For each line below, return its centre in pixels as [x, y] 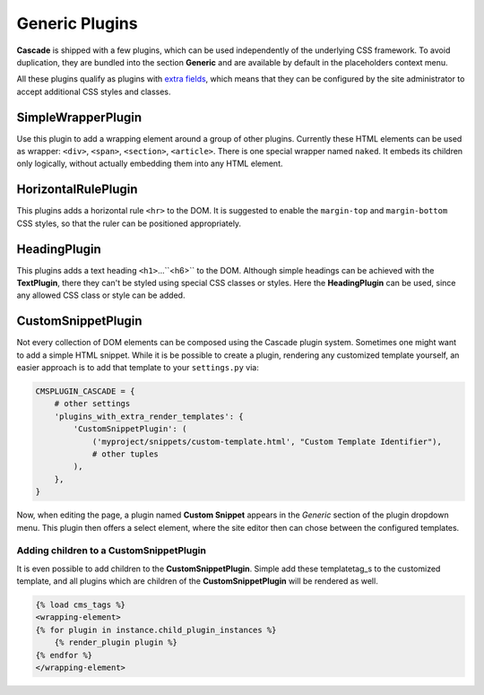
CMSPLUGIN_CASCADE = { [85, 391]
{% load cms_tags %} [80, 605]
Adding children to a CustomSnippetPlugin [111, 551]
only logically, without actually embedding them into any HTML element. [150, 164]
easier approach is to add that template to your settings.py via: [138, 368]
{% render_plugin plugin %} [116, 643]
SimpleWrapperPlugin [79, 117]
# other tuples [125, 454]
